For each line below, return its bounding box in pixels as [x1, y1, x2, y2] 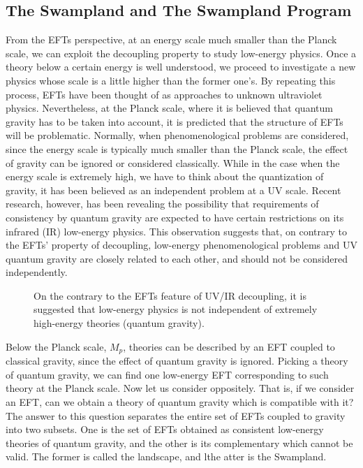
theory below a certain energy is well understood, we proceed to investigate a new [6, 59, 356, 74]
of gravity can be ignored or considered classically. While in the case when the [6, 155, 340, 170]
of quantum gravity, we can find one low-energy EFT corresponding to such [6, 367, 329, 381]
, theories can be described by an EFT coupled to [123, 339, 335, 353]
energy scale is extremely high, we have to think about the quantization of [6, 169, 324, 184]
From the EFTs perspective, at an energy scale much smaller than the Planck [6, 32, 337, 47]
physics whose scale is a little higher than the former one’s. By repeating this [6, 73, 336, 87]
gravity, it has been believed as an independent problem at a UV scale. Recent [6, 182, 341, 197]
